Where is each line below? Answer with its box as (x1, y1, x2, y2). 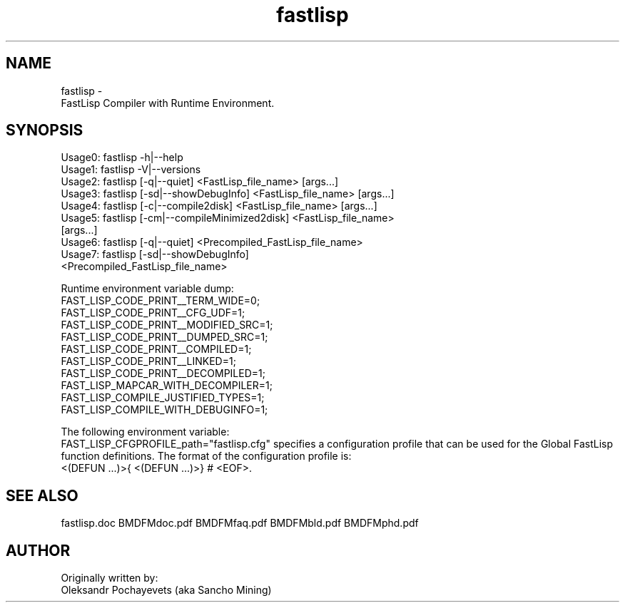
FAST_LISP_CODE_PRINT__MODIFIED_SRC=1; (61, 319, 273, 331)
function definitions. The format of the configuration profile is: (61, 450, 352, 463)
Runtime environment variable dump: (61, 282, 234, 295)
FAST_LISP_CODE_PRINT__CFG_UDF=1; (61, 306, 245, 319)
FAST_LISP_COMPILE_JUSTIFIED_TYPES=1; (61, 391, 265, 404)
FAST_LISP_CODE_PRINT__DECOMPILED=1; (61, 367, 265, 380)
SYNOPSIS (6, 121, 83, 140)
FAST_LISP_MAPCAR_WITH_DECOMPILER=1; (61, 379, 273, 392)
